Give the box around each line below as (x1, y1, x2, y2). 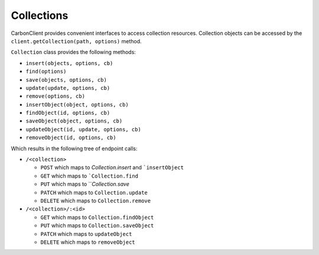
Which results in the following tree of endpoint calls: (11, 145, 138, 152)
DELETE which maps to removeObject (40, 238, 135, 246)
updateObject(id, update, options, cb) (25, 126, 141, 133)
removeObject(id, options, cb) (25, 134, 116, 141)
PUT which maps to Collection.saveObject (40, 222, 154, 229)
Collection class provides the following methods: (11, 49, 136, 56)
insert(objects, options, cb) (25, 60, 113, 66)
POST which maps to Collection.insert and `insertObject (40, 164, 184, 171)
